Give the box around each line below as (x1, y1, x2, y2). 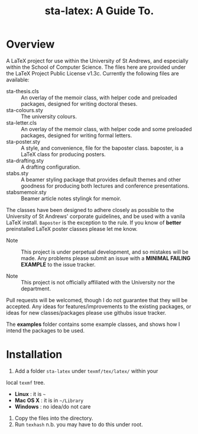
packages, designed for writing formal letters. (21, 132, 132, 139)
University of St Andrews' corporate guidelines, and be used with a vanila (6, 213, 185, 220)
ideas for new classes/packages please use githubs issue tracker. (6, 309, 167, 316)
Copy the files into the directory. (14, 414, 93, 422)
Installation (6, 348, 63, 362)
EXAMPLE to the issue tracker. (21, 261, 96, 268)
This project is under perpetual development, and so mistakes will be (21, 248, 189, 255)
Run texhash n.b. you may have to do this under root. (14, 420, 143, 428)
